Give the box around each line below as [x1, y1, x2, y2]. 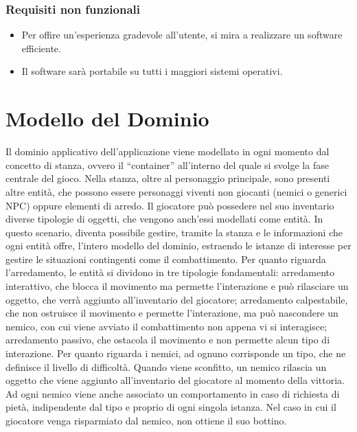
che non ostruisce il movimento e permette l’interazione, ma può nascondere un [5, 306, 338, 320]
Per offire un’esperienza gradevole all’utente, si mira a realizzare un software [21, 27, 343, 42]
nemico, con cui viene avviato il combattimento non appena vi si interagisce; [5, 319, 327, 333]
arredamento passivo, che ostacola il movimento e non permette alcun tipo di [5, 332, 330, 347]
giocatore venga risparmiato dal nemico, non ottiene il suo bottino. [5, 413, 287, 427]
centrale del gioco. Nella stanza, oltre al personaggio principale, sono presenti [5, 171, 330, 185]
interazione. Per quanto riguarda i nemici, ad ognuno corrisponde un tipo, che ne [5, 346, 346, 361]
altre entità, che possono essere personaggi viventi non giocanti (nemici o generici [5, 184, 347, 198]
